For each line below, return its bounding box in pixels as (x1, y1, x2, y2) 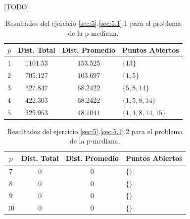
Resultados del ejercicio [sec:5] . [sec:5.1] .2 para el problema (7, 126, 183, 136)
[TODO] (4, 1, 29, 11)
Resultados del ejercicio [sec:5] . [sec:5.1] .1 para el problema (5, 18, 181, 28)
